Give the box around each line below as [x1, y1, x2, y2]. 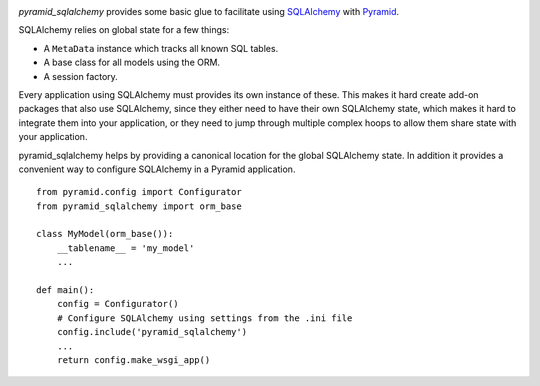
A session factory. [43, 70, 119, 82]
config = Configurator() [56, 298, 179, 310]
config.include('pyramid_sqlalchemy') [56, 326, 248, 338]
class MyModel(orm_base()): [36, 228, 174, 240]
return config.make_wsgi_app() [56, 354, 211, 365]
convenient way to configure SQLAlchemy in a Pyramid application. [18, 163, 296, 175]
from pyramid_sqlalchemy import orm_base [36, 200, 242, 212]
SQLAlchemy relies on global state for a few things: [18, 24, 230, 36]
